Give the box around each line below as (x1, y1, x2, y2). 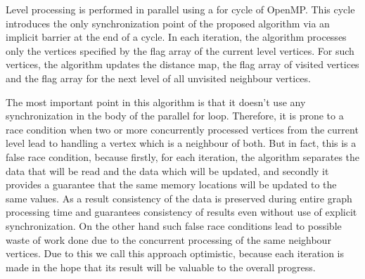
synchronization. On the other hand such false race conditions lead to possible (6, 218, 342, 233)
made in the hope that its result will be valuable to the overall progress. (6, 259, 316, 274)
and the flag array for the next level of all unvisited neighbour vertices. (6, 70, 311, 85)
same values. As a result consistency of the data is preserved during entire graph (6, 190, 352, 205)
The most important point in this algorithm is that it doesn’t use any (6, 94, 306, 109)
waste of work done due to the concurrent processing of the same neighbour (6, 232, 331, 247)
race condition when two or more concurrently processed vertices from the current (6, 122, 359, 136)
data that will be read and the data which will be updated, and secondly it (6, 163, 329, 178)
